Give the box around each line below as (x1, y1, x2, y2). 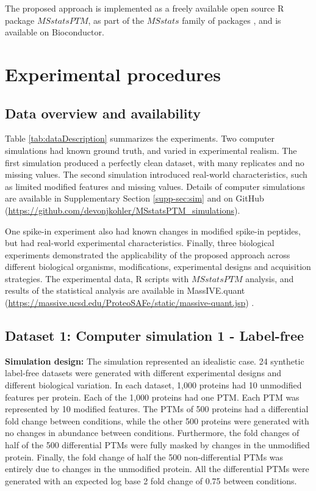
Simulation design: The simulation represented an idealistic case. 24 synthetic (5, 354, 304, 367)
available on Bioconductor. (5, 26, 104, 38)
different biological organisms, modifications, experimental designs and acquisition (5, 260, 311, 273)
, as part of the (88, 13, 145, 26)
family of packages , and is (182, 13, 281, 26)
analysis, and (245, 272, 294, 285)
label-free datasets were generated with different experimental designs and (5, 366, 282, 379)
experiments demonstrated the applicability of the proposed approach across (5, 248, 290, 261)
